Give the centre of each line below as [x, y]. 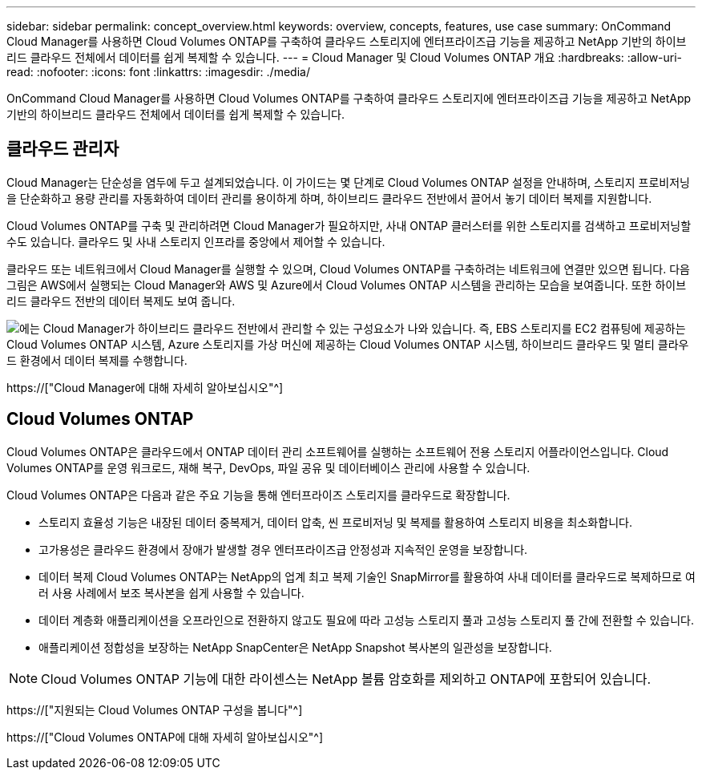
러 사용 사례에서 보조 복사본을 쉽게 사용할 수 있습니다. [171, 592]
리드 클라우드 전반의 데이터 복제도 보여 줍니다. [121, 301]
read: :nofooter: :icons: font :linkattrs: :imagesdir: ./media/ [158, 72]
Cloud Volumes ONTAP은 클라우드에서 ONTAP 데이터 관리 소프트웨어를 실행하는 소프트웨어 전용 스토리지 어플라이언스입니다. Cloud [338, 451]
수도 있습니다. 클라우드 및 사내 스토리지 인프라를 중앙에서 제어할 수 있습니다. [196, 241]
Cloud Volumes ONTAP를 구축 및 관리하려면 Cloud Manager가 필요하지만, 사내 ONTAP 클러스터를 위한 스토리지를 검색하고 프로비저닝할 [349, 225]
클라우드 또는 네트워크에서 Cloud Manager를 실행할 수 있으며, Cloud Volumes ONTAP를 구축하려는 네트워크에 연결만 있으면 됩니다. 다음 [348, 269]
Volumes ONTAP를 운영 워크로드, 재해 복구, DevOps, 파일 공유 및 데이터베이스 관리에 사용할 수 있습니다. [268, 467]
